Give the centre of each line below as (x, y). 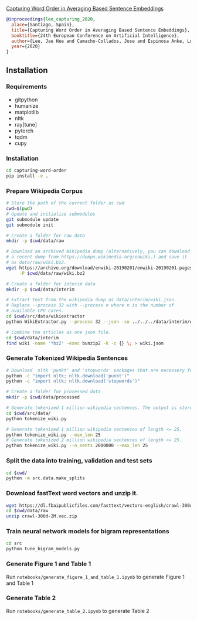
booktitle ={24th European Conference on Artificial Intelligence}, (96, 35)
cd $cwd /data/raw (27, 511)
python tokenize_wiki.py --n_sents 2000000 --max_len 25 (77, 446)
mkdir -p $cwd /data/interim (40, 289)
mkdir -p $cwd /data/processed (43, 397)
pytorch (24, 131)
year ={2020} (26, 46)
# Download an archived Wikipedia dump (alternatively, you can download (98, 251)
